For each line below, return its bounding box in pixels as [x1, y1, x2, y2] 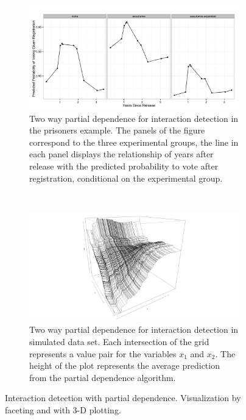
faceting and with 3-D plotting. [5, 403, 121, 416]
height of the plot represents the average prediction [29, 359, 220, 372]
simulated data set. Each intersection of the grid [29, 335, 209, 347]
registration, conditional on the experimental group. [29, 171, 223, 184]
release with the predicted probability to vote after [29, 159, 219, 172]
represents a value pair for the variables [29, 347, 177, 360]
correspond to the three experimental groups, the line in [29, 135, 239, 148]
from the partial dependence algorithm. [29, 371, 176, 383]
